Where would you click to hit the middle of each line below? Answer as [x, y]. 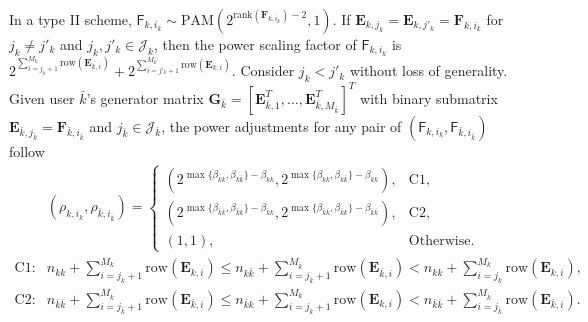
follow [27, 150]
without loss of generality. [428, 70]
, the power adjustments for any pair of [281, 125]
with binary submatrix [429, 97]
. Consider [263, 70]
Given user [42, 97]
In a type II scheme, [70, 19]
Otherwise [439, 240]
